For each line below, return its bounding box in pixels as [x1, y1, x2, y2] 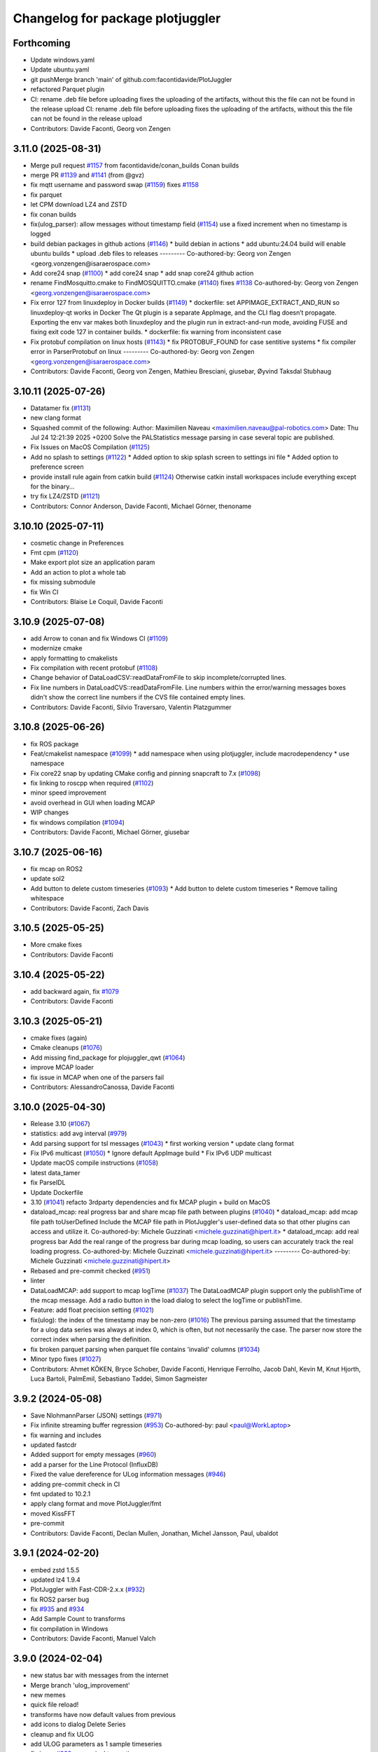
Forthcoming [13, 37, 71, 49]
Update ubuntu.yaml [30, 65, 90, 74]
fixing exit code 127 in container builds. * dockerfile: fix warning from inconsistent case [30, 328, 282, 336]
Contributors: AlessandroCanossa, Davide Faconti [30, 1083, 175, 1091]
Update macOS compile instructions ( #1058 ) [30, 1158, 159, 1167]
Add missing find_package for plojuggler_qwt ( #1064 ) [30, 1053, 185, 1062]
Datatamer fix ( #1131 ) [30, 404, 91, 412]
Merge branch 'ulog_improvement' [30, 1681, 131, 1689]
